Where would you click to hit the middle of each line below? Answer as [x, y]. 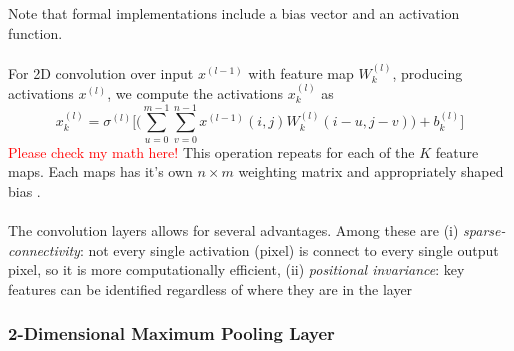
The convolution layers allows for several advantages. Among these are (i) [233, 230]
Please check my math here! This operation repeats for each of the [211, 151]
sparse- [484, 230]
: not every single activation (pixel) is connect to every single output [289, 249]
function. [35, 32]
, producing [427, 72]
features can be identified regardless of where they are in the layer [210, 288]
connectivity [44, 249]
